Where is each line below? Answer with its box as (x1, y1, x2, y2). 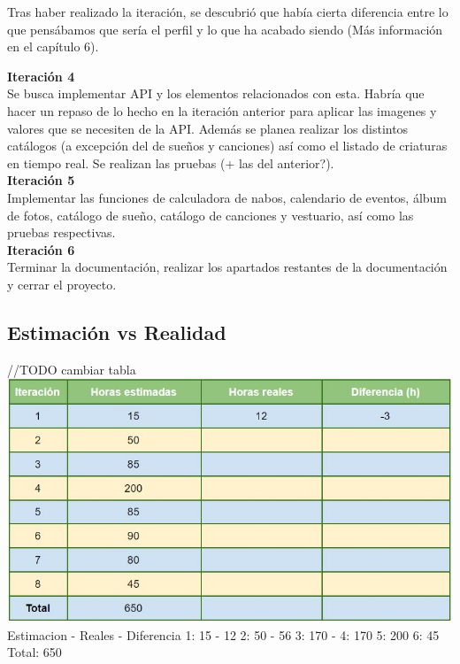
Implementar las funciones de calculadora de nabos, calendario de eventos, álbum (7, 188, 448, 206)
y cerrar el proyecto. (7, 274, 117, 293)
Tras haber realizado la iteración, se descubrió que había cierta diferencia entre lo (7, 3, 448, 20)
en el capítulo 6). (7, 37, 99, 56)
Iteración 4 (7, 66, 75, 85)
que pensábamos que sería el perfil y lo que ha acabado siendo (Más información (7, 19, 443, 38)
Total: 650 (7, 643, 62, 661)
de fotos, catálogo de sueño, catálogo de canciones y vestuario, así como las (7, 205, 414, 224)
